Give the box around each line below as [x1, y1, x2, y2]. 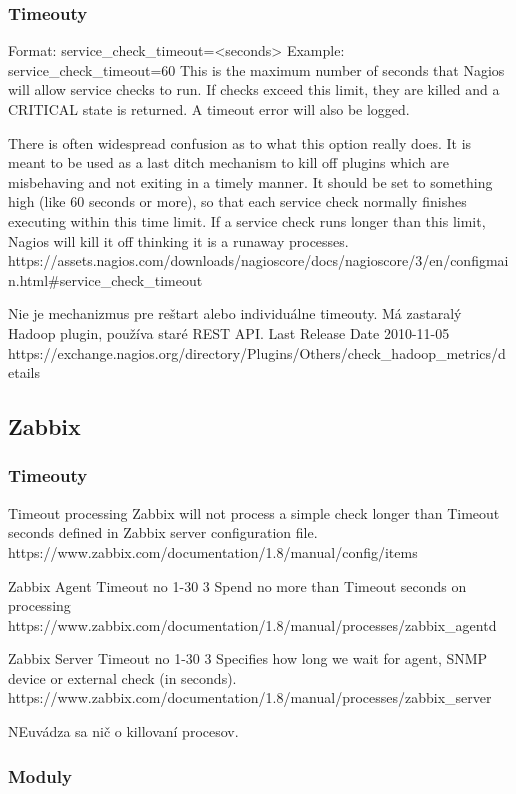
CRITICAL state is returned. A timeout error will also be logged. [8, 99, 410, 119]
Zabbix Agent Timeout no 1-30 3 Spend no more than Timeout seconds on [8, 575, 467, 596]
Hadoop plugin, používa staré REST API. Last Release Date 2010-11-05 [8, 322, 450, 343]
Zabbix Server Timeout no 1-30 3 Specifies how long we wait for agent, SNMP [8, 648, 488, 669]
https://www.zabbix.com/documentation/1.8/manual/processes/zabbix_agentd [8, 614, 497, 635]
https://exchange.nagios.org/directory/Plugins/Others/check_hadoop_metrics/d [8, 342, 506, 363]
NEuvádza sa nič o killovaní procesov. [8, 721, 239, 742]
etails [8, 362, 40, 383]
